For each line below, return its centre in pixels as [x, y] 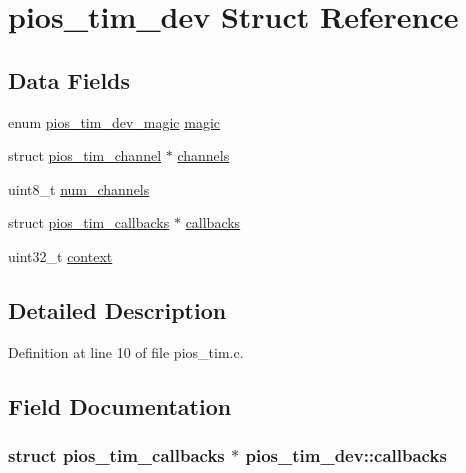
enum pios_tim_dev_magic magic [114, 121]
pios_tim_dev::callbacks [346, 455]
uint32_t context [60, 255]
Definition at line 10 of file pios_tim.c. [126, 351]
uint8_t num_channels [79, 188]
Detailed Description [117, 309]
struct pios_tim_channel [85, 155]
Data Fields [69, 79]
